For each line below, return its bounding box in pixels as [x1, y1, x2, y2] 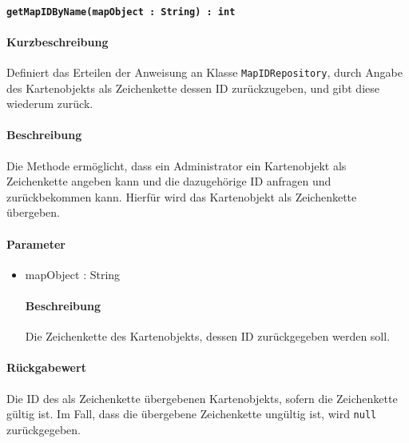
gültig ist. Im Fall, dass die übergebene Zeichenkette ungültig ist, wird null [6, 405, 377, 422]
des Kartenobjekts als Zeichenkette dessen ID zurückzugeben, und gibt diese [6, 79, 379, 96]
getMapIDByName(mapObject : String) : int [6, 6, 236, 18]
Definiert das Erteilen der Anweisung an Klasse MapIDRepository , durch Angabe [6, 64, 403, 81]
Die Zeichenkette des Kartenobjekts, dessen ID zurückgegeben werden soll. [25, 328, 391, 345]
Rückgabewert [6, 359, 86, 376]
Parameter [6, 235, 66, 252]
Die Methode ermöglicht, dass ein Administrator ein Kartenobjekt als [6, 157, 347, 174]
